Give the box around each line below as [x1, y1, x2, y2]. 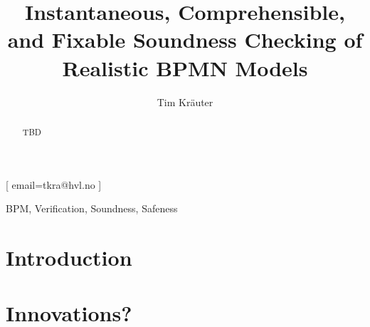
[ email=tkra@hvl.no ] [6, 177, 102, 192]
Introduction [6, 242, 132, 271]
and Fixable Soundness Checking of [7, 25, 363, 54]
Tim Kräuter [157, 94, 213, 109]
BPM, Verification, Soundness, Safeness [6, 201, 178, 216]
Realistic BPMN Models [62, 53, 308, 82]
